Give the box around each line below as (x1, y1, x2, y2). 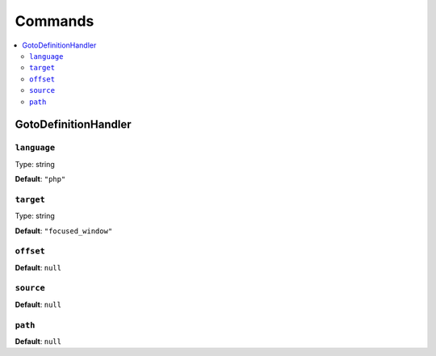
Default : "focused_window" (15, 226, 113, 236)
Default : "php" (15, 174, 66, 184)
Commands (15, 12, 94, 30)
